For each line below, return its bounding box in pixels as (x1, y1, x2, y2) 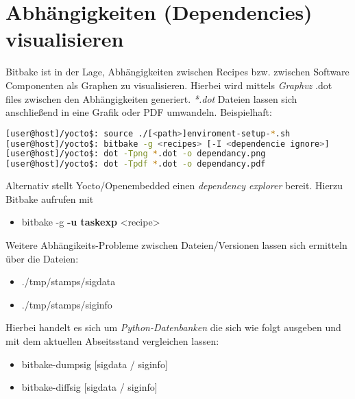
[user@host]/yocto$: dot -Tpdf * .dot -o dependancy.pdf (5, 159, 266, 169)
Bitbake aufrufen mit (5, 191, 94, 206)
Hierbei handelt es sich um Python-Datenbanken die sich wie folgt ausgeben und (5, 320, 341, 335)
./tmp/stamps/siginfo (21, 297, 112, 311)
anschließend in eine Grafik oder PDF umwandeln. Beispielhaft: (5, 105, 272, 119)
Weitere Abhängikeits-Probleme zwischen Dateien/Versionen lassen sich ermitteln (5, 237, 347, 252)
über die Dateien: (5, 251, 79, 265)
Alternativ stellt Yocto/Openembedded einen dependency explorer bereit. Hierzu (5, 178, 343, 193)
